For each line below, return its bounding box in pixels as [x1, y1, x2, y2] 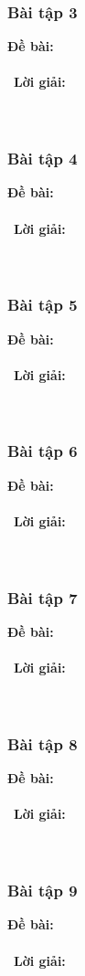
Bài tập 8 [7, 732, 78, 755]
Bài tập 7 [7, 586, 78, 609]
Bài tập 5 [7, 293, 78, 316]
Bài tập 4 [7, 147, 78, 170]
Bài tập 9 [7, 879, 78, 902]
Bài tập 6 [7, 440, 78, 462]
